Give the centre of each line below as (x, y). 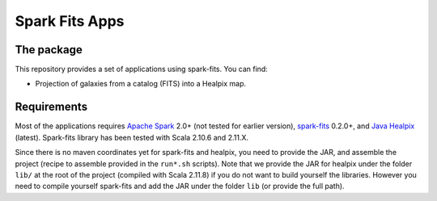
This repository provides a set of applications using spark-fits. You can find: (142, 69)
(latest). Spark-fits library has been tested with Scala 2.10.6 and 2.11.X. (132, 137)
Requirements (51, 107)
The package (49, 50)
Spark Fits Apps (70, 21)
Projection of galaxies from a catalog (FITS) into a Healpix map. (141, 84)
